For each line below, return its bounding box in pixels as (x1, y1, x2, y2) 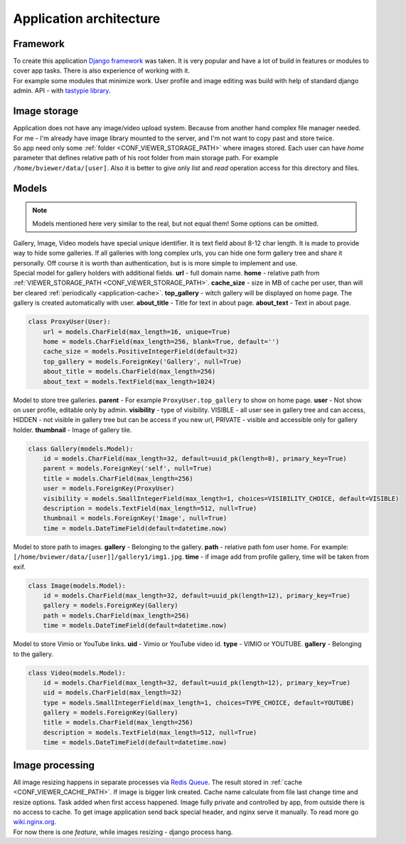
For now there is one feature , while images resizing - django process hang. (13, 828, 233, 836)
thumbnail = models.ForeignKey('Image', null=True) (43, 515, 228, 522)
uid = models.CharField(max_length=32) (43, 689, 183, 697)
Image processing (13, 759, 95, 771)
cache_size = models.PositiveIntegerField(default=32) (43, 347, 238, 356)
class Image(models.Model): (28, 581, 126, 590)
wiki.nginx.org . (13, 818, 57, 826)
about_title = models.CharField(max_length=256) (43, 367, 216, 376)
